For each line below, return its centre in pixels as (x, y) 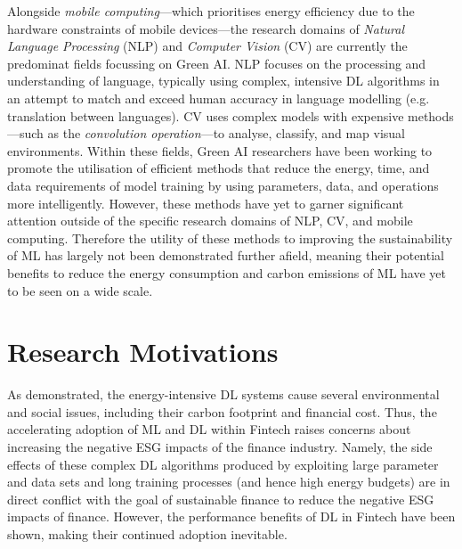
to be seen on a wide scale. (80, 290)
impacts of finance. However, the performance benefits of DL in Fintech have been (231, 516)
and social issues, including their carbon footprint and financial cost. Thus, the (222, 411)
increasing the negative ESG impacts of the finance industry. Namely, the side (220, 447)
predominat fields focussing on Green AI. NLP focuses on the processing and (217, 63)
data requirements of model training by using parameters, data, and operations (223, 185)
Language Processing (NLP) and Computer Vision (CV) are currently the (207, 46)
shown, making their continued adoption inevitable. (147, 533)
